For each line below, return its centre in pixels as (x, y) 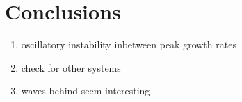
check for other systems (71, 67)
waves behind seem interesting (86, 91)
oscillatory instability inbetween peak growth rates (129, 44)
